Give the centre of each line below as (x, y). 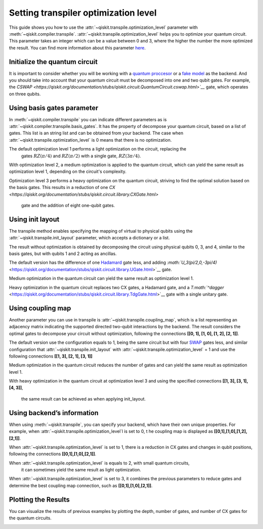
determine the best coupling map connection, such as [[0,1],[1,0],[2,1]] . (81, 486)
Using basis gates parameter (54, 108)
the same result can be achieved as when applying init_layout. (84, 399)
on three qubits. (25, 94)
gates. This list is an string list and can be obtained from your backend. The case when (96, 133)
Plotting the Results (39, 499)
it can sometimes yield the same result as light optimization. (81, 470)
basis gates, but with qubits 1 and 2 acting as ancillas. (63, 254)
